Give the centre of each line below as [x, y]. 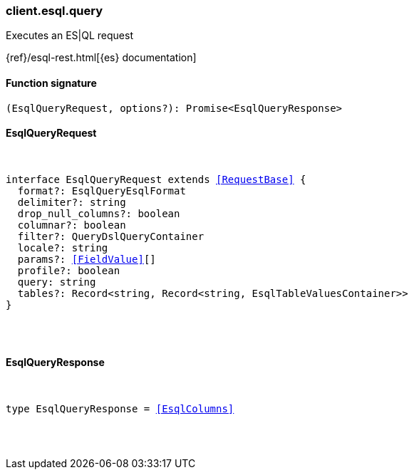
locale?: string [63, 247]
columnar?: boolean [72, 225]
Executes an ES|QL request [69, 36]
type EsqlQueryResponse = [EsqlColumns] [120, 409]
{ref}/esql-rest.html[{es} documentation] [101, 58]
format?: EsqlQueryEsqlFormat [102, 190]
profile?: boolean [69, 270]
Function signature [51, 83]
